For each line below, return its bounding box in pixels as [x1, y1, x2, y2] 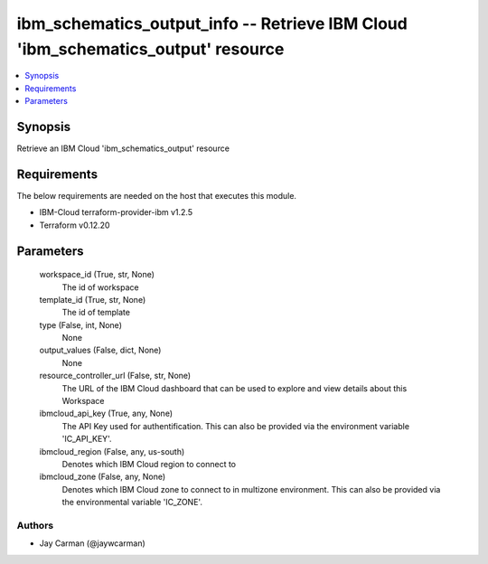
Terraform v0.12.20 [39, 220, 110, 230]
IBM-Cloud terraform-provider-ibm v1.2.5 [39, 207, 193, 218]
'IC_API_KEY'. [61, 434, 112, 445]
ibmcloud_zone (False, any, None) [39, 471, 166, 483]
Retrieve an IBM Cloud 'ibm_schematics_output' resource [16, 143, 230, 154]
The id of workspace [61, 281, 139, 293]
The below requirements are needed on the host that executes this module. [16, 190, 297, 201]
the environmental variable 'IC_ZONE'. [61, 497, 203, 508]
